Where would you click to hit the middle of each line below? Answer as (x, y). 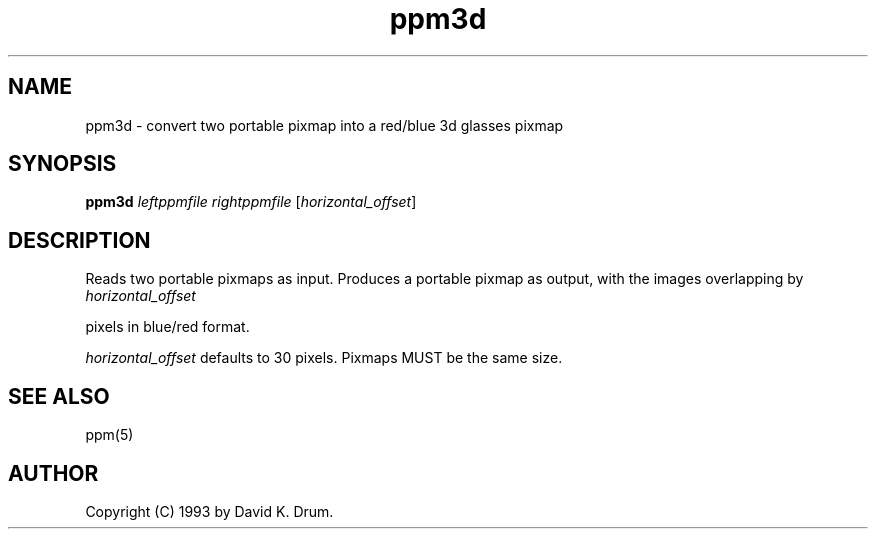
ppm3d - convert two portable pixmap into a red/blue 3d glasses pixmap (324, 125)
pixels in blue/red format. (167, 327)
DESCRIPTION (79, 240)
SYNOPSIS (62, 164)
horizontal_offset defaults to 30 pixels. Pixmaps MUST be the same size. (324, 358)
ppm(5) (109, 435)
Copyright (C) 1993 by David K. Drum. (209, 511)
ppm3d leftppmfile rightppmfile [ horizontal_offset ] (251, 202)
